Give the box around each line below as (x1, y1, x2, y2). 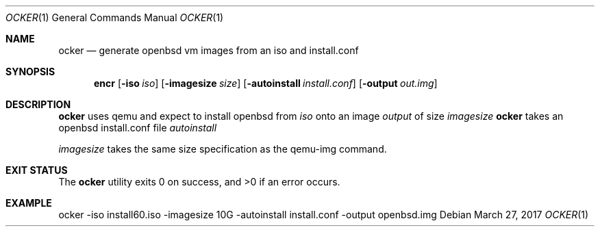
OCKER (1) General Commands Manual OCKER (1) (5, 12, 224, 23)
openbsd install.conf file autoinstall (58, 122, 217, 133)
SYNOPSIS (5, 66, 55, 77)
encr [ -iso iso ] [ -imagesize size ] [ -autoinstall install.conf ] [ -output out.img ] (94, 77, 438, 89)
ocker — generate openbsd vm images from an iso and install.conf (58, 44, 359, 56)
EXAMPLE (5, 197, 52, 209)
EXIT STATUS (5, 164, 68, 176)
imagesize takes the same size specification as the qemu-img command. (58, 143, 387, 155)
